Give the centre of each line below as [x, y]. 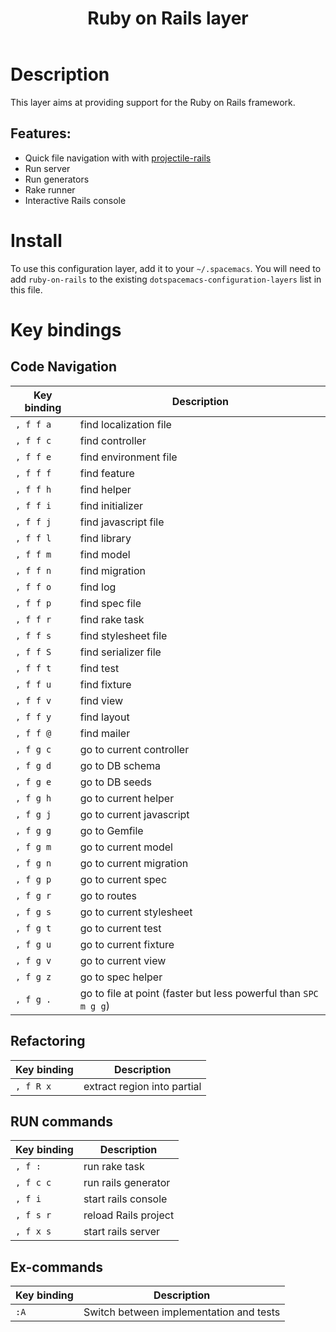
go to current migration [134, 863]
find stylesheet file [123, 635]
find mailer [105, 733]
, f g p [33, 879]
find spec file [110, 603]
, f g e [33, 781]
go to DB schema [120, 765]
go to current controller [134, 749]
